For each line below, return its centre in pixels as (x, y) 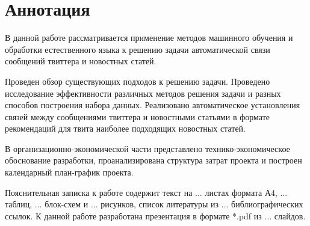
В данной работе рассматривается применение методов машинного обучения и (149, 38)
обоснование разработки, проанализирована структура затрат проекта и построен (153, 160)
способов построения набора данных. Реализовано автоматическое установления (153, 105)
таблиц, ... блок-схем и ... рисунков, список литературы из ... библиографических (154, 204)
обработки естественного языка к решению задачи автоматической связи (138, 49)
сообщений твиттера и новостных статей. (81, 61)
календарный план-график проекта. (69, 172)
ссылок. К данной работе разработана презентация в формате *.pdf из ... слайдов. (155, 215)
